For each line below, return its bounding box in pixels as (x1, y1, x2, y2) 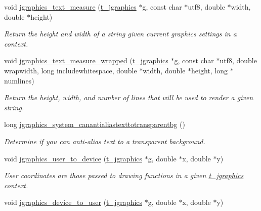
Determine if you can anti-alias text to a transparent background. (4, 136, 205, 146)
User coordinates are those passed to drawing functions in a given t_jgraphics (4, 170, 244, 181)
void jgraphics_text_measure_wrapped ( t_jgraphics (4, 55, 168, 66)
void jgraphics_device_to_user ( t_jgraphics (4, 197, 143, 207)
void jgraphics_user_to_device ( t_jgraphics (4, 153, 143, 163)
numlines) (4, 75, 34, 86)
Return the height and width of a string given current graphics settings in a (4, 28, 237, 39)
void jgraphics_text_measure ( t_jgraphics (4, 2, 137, 12)
